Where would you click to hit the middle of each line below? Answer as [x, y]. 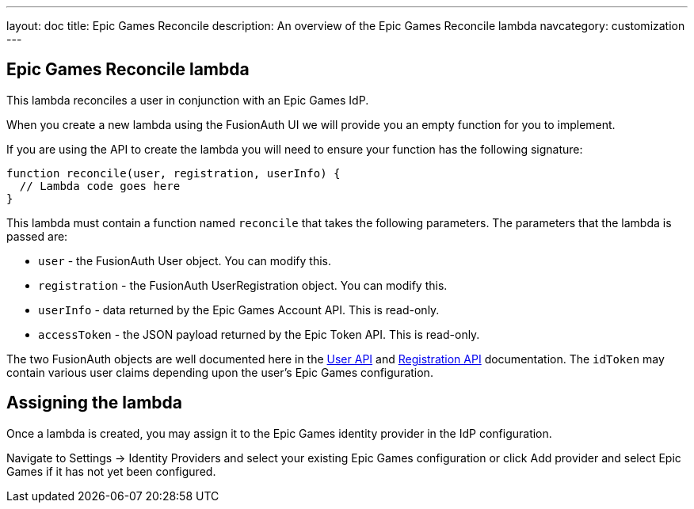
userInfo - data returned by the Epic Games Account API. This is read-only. [239, 310]
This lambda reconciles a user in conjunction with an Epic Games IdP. [188, 100]
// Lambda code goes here [100, 186]
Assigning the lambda [95, 403]
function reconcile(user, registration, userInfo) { [173, 173]
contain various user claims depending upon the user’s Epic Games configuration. [220, 372]
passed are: [37, 236]
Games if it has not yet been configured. [111, 471]
